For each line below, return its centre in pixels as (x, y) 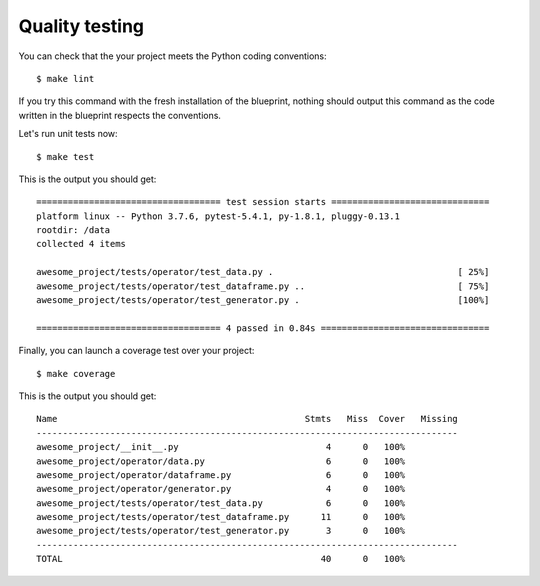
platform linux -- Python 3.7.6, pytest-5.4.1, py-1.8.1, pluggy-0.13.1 (218, 216)
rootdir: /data (73, 230)
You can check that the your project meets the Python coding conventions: (172, 56)
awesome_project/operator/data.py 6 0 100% (221, 461)
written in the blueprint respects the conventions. (120, 115)
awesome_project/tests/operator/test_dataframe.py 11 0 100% (221, 517)
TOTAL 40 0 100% (221, 559)
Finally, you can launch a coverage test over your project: (136, 351)
